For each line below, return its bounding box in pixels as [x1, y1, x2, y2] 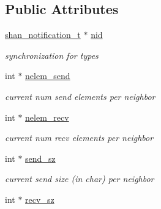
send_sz [25, 151, 56, 164]
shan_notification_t [5, 28, 81, 41]
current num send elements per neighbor [5, 89, 155, 102]
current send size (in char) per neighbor [5, 172, 154, 185]
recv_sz [25, 192, 54, 205]
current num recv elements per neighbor [5, 131, 154, 144]
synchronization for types [5, 48, 99, 61]
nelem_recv [25, 110, 69, 123]
